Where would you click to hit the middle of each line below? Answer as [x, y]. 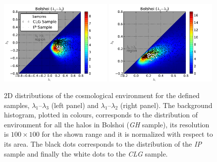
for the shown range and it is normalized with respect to [127, 134]
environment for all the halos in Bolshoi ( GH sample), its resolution [107, 124]
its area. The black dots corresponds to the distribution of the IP [103, 143]
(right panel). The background [166, 105]
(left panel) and [75, 105]
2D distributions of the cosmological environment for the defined [102, 95]
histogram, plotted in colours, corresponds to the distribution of [101, 115]
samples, [17, 105]
